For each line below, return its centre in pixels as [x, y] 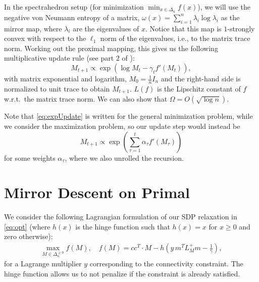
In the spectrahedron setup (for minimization [74, 7]
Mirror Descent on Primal [97, 192]
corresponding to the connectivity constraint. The [166, 264]
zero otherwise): [29, 236]
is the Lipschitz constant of [199, 88]
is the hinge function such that [123, 226]
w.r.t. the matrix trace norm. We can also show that [86, 99]
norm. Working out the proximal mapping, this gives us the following [111, 48]
